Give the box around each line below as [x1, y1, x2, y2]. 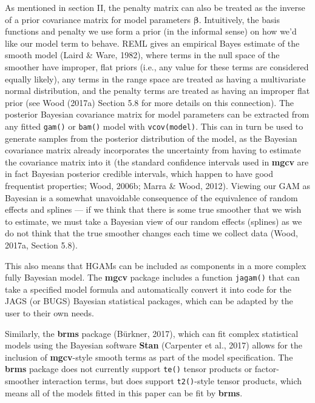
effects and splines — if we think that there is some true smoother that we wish [5, 203, 302, 216]
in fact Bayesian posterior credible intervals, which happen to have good [5, 167, 273, 180]
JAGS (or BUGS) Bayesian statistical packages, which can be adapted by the [5, 295, 293, 307]
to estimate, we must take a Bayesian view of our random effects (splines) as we [5, 215, 302, 227]
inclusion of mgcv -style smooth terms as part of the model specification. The [5, 350, 293, 363]
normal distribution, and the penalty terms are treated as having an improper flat [5, 84, 310, 97]
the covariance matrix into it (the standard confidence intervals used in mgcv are [5, 155, 309, 168]
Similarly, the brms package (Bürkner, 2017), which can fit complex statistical [5, 327, 299, 339]
